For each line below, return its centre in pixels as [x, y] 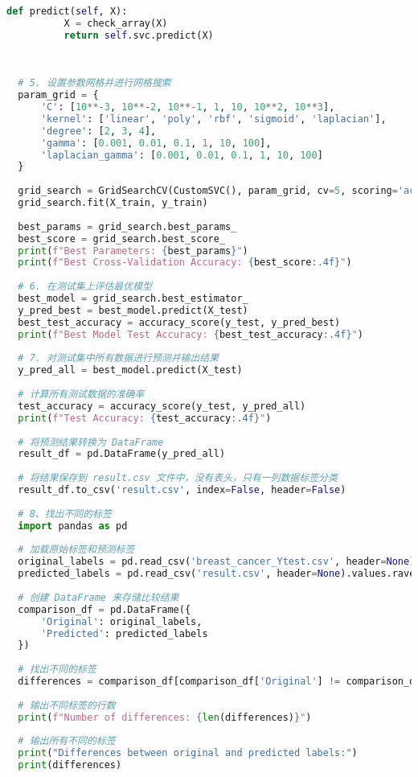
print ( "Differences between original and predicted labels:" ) [188, 753]
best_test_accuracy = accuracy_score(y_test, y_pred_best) [179, 322]
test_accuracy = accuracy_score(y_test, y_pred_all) [162, 406]
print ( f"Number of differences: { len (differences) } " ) [165, 717]
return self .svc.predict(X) [139, 35]
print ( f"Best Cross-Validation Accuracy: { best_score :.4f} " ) [185, 263]
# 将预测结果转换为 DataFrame [91, 442]
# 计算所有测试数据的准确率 [81, 394]
